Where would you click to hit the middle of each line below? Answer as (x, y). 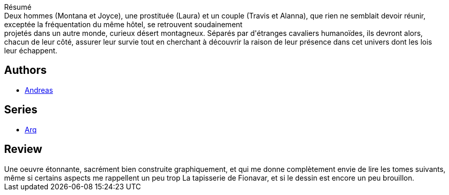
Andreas (39, 90)
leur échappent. (31, 51)
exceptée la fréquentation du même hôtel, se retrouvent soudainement (123, 24)
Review (23, 149)
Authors (25, 70)
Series (21, 110)
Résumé (18, 7)
